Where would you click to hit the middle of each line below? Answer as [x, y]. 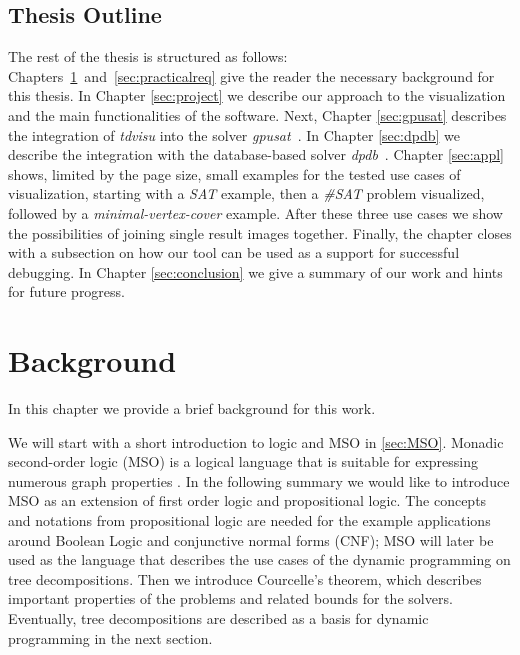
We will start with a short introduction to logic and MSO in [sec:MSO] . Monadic [256, 441]
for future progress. [66, 291]
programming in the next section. [110, 637]
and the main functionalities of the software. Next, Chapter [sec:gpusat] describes [257, 114]
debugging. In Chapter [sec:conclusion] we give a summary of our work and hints [255, 271]
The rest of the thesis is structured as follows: [148, 56]
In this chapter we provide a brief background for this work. [192, 408]
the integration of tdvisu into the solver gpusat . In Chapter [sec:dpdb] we [234, 134]
